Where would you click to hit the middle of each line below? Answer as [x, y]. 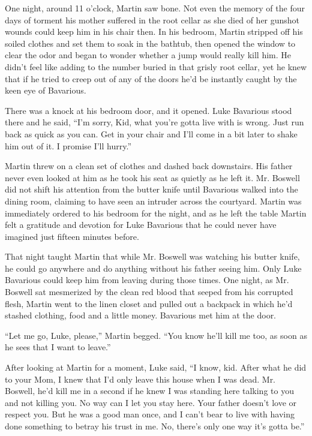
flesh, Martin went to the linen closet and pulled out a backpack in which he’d [149, 303]
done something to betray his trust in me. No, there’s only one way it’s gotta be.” [155, 426]
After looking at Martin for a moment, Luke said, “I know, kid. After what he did [156, 367]
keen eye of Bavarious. [46, 90]
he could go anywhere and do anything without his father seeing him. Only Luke [153, 268]
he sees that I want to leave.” [58, 347]
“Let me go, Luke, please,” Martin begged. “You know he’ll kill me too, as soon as [156, 335]
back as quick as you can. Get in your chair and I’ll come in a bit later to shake [151, 133]
